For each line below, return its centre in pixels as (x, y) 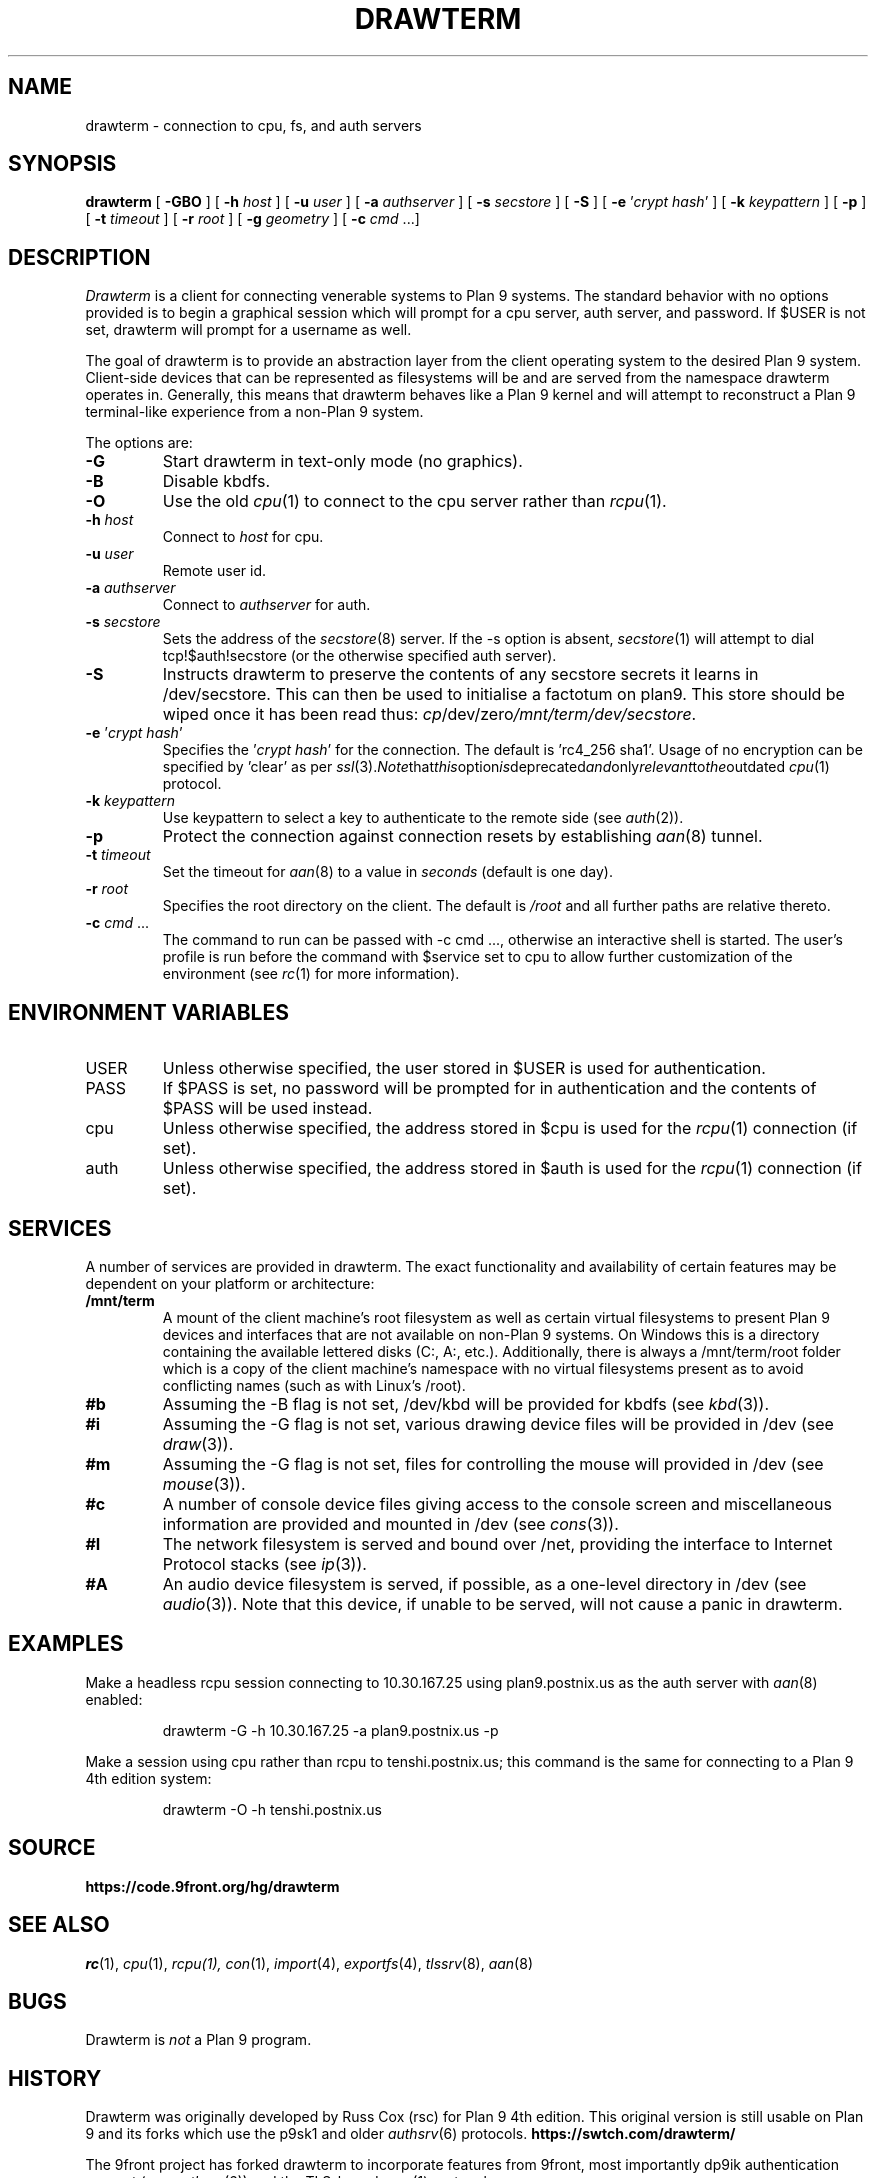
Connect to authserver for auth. (266, 605)
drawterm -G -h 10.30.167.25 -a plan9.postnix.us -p (330, 1730)
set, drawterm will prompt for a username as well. (248, 330)
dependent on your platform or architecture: (230, 1283)
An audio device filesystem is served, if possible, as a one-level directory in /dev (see (484, 1583)
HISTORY (55, 2078)
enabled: (114, 1699)
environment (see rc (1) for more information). (311, 974)
